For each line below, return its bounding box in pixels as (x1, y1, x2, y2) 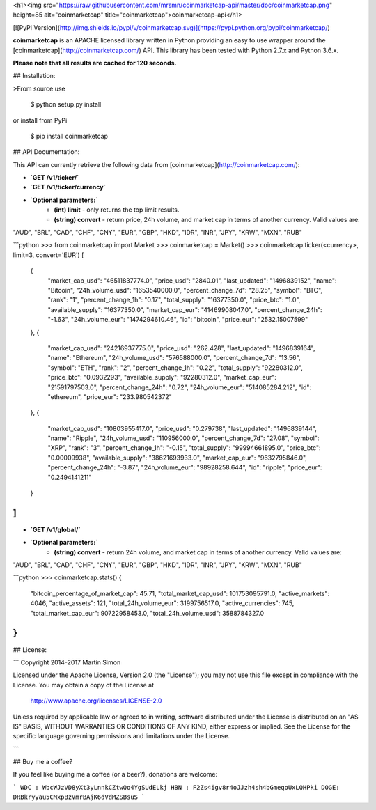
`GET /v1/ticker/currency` (30, 183, 106, 192)
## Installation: (13, 72, 56, 80)
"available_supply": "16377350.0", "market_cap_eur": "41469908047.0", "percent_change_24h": (47, 305, 323, 313)
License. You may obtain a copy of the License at (13, 680, 155, 689)
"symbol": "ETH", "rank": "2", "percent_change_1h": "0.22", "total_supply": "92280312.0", (47, 363, 303, 372)
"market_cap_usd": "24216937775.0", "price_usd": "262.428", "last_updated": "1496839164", (47, 343, 315, 352)
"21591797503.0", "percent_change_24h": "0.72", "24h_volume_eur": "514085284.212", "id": (47, 383, 312, 391)
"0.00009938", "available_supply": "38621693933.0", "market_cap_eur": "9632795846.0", (47, 453, 308, 462)
